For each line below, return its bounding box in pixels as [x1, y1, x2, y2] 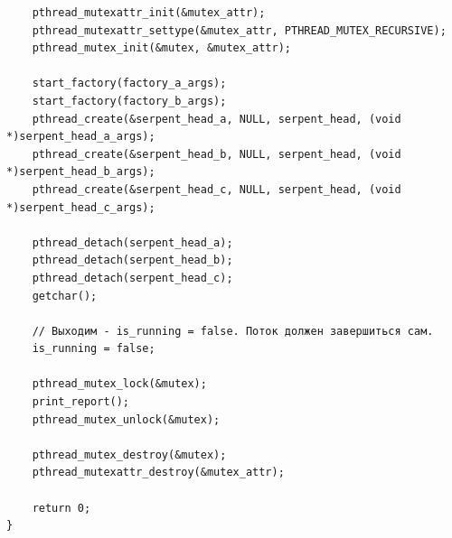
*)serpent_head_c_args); [6, 200, 155, 214]
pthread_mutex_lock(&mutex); [32, 377, 207, 391]
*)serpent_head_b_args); [6, 165, 155, 179]
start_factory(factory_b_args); [32, 94, 227, 107]
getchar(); [32, 289, 98, 302]
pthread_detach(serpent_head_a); [32, 236, 233, 249]
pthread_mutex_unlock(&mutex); [32, 413, 221, 426]
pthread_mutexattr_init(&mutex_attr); [32, 6, 266, 19]
